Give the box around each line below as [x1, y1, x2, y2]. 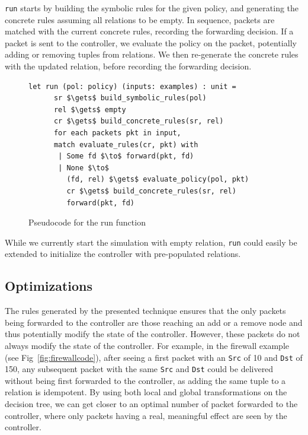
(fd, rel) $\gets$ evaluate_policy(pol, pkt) [66, 175, 249, 184]
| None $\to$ [58, 163, 110, 172]
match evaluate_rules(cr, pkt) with [53, 140, 198, 149]
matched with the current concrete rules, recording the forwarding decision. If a [5, 25, 294, 37]
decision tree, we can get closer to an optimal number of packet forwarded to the [5, 398, 298, 410]
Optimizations [5, 277, 93, 295]
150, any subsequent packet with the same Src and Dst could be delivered [5, 363, 274, 375]
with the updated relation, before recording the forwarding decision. [5, 60, 252, 72]
